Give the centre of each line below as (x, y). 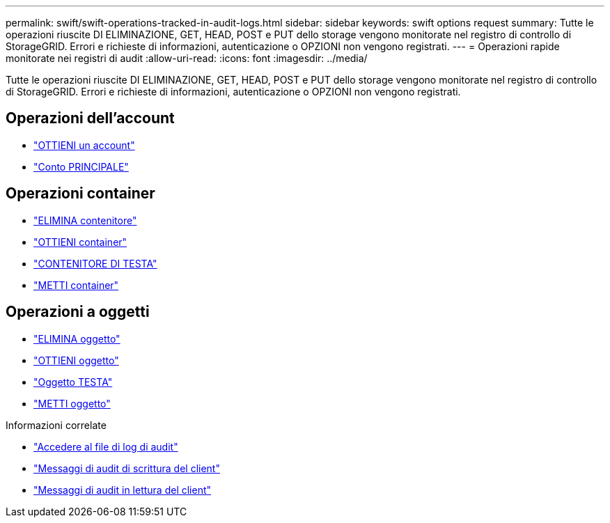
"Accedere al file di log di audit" (106, 446)
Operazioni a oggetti (78, 312)
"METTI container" (76, 285)
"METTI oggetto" (72, 403)
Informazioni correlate (56, 425)
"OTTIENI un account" (84, 145)
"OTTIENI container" (80, 242)
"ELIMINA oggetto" (77, 338)
